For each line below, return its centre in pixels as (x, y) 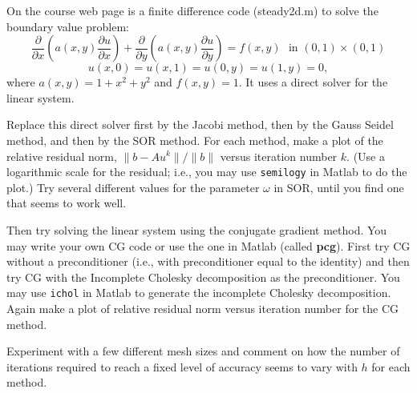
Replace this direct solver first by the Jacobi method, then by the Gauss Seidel (200, 124)
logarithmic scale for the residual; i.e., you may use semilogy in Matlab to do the (207, 172)
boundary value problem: (68, 26)
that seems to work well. (67, 203)
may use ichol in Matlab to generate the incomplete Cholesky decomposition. (199, 293)
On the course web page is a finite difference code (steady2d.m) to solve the (192, 10)
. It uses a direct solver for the (313, 82)
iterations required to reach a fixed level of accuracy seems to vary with (182, 366)
